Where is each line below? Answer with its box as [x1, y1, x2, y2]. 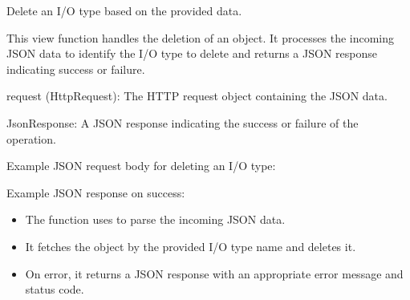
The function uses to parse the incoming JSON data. [25, 211, 286, 228]
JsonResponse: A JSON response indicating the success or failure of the [6, 114, 359, 131]
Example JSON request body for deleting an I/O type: [6, 157, 276, 174]
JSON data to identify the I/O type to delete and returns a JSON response [6, 45, 377, 62]
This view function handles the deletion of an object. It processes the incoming [6, 29, 395, 46]
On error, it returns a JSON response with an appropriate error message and [25, 265, 404, 282]
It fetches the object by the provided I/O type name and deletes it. [25, 237, 356, 254]
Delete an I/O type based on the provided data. [6, 2, 242, 18]
